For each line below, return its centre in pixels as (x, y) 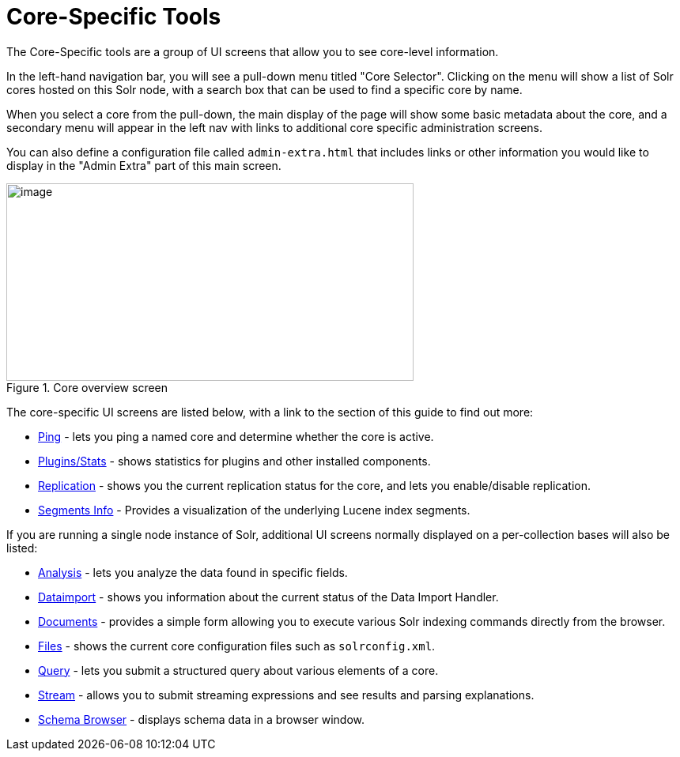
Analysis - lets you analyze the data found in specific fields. (193, 572)
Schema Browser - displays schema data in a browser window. (202, 719)
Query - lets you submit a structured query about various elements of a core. (238, 670)
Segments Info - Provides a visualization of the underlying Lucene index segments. (254, 510)
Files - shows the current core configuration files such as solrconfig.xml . (237, 646)
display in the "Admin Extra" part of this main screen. (144, 165)
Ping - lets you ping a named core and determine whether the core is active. (236, 436)
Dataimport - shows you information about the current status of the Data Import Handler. (268, 597)
